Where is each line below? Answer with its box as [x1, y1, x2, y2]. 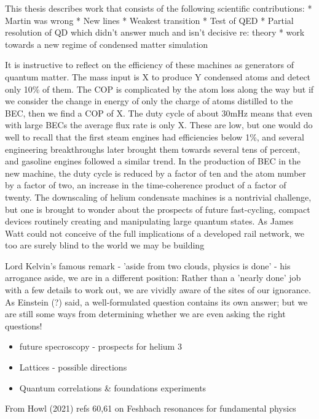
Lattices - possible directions [19, 361, 127, 374]
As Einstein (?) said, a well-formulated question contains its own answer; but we [5, 295, 308, 308]
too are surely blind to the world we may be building [5, 239, 205, 252]
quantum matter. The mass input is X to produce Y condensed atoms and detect [5, 70, 311, 83]
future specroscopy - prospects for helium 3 [19, 340, 182, 353]
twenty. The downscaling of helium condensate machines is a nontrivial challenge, [5, 190, 312, 203]
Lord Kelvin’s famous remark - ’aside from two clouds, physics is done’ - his [5, 259, 291, 272]
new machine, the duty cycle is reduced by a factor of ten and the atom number [5, 166, 306, 179]
